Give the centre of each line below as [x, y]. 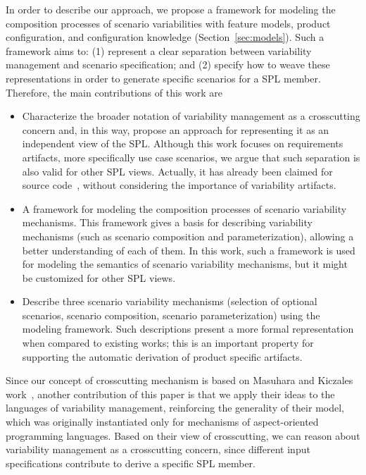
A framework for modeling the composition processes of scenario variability [184, 208]
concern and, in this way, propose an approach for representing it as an [176, 129]
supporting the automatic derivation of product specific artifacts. [162, 356]
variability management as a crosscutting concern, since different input [158, 449]
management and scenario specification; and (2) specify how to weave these [168, 64]
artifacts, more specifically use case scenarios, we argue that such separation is [191, 157]
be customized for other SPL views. [99, 277]
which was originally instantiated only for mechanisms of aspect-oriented [162, 422]
